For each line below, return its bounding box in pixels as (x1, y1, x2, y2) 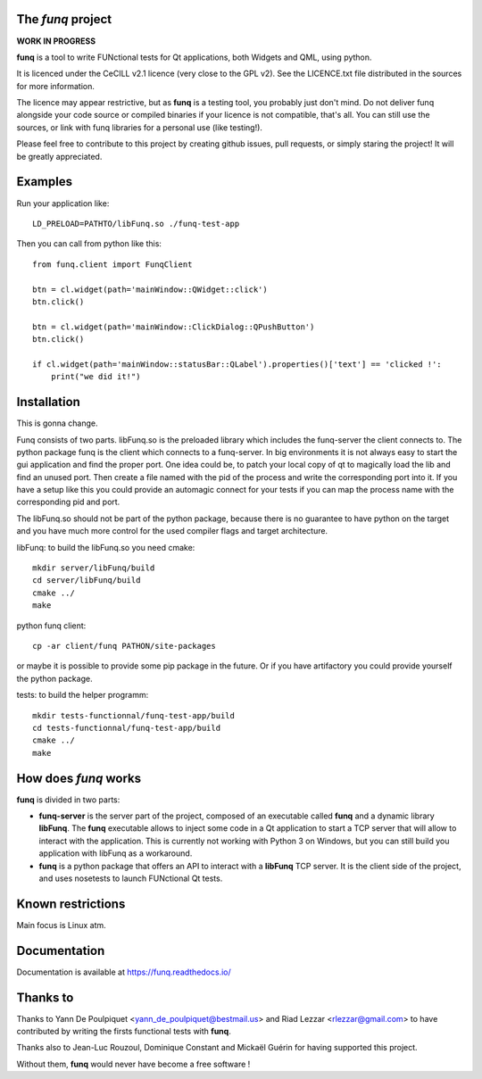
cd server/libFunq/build (32, 576, 141, 585)
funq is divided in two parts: (16, 794, 120, 805)
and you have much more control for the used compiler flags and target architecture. (16, 526, 328, 536)
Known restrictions (16, 896, 126, 911)
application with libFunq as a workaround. (38, 848, 193, 859)
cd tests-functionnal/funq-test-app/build (32, 723, 221, 733)
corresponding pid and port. (16, 496, 120, 508)
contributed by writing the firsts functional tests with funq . (16, 1026, 231, 1037)
